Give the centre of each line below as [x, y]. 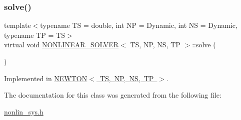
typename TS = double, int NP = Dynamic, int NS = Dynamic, [139, 25]
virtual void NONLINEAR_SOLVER [61, 45]
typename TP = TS [34, 35]
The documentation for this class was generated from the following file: [113, 95]
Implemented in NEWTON [46, 78]
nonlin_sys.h [24, 111]
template [17, 25]
